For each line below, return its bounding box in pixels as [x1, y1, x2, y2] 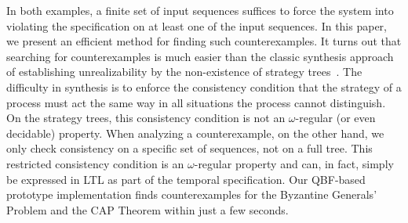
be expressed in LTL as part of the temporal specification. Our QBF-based [6, 171, 366, 187]
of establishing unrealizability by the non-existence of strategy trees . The [6, 63, 362, 80]
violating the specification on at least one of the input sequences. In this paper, [6, 17, 387, 34]
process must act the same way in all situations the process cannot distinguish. [6, 94, 386, 110]
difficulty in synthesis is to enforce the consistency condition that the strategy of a [6, 78, 402, 95]
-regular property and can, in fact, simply [194, 155, 394, 171]
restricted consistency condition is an [6, 155, 184, 171]
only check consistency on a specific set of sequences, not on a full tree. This [6, 140, 373, 156]
